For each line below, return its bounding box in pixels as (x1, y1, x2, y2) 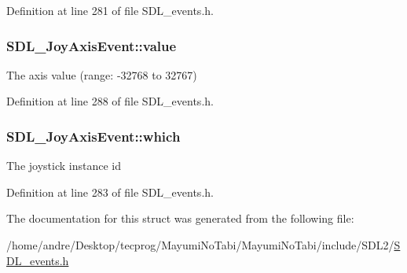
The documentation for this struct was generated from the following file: (6, 210, 354, 227)
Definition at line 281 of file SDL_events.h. (6, 2, 214, 18)
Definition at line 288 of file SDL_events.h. (6, 93, 214, 109)
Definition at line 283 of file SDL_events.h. (6, 183, 214, 200)
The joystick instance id (6, 157, 121, 174)
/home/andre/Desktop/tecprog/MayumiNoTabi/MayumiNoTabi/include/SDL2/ (6, 237, 394, 253)
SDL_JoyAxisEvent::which (6, 126, 181, 146)
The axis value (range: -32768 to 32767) (6, 66, 197, 83)
